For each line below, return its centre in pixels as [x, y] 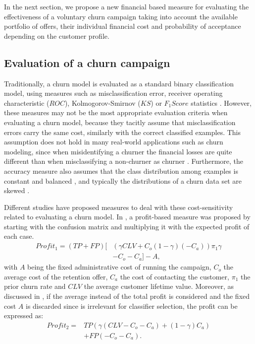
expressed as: [24, 315]
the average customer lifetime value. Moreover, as [159, 286]
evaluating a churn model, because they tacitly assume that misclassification [120, 122]
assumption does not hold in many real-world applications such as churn [114, 142]
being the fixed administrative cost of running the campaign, [119, 267]
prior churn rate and [35, 286]
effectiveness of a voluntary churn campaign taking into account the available [121, 16]
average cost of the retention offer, [56, 276]
